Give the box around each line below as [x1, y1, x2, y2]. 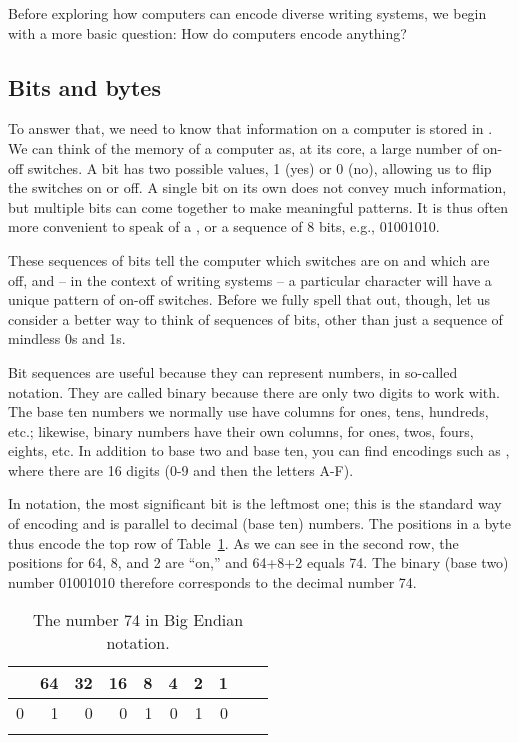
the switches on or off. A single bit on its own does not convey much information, [8, 177, 507, 198]
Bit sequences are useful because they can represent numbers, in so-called [8, 361, 458, 382]
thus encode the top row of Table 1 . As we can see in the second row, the [8, 532, 459, 553]
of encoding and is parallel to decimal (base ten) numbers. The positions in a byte [8, 513, 511, 534]
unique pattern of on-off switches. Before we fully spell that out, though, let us [8, 289, 491, 310]
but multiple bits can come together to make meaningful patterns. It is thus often [8, 196, 509, 217]
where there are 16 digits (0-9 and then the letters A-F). [8, 459, 354, 480]
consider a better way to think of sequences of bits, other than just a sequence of [8, 308, 503, 329]
